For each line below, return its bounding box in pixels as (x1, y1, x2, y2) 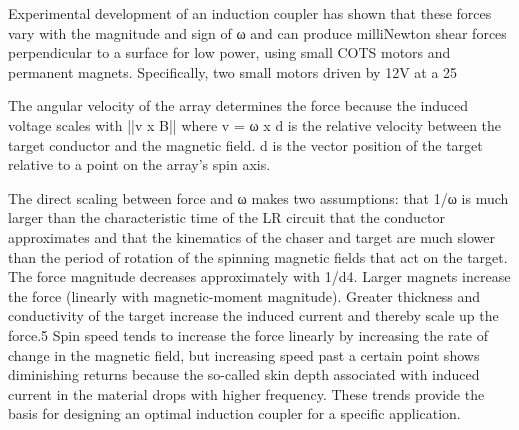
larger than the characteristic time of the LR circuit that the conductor (8, 207, 446, 228)
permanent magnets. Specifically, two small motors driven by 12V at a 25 (8, 61, 458, 82)
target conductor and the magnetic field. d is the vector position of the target (8, 134, 483, 155)
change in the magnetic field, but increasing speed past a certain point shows (8, 344, 480, 365)
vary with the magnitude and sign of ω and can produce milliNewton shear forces (8, 22, 507, 43)
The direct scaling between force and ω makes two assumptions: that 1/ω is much (8, 187, 509, 208)
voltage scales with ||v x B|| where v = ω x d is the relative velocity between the (8, 114, 502, 135)
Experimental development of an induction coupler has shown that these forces (8, 3, 492, 23)
